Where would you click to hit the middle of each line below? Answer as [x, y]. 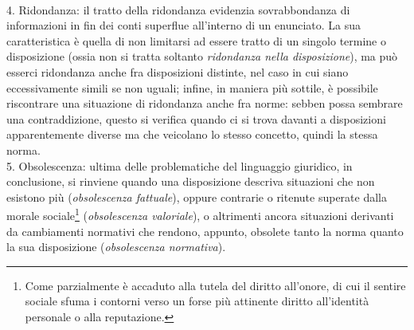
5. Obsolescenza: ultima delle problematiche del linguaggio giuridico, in [180, 165]
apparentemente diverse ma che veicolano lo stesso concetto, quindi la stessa [192, 134]
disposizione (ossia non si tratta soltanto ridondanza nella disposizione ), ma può [202, 56]
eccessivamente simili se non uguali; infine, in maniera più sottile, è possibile [192, 87]
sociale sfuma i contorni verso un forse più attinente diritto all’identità [197, 301]
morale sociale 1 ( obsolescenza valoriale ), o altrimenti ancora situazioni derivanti [200, 214]
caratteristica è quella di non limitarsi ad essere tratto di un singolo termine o [196, 40]
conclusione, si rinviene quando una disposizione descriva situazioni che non [191, 181]
